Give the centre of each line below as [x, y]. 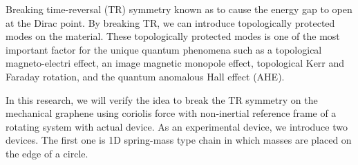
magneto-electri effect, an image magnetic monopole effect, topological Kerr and [175, 63]
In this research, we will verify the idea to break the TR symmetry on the [162, 99]
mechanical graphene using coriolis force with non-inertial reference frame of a [171, 113]
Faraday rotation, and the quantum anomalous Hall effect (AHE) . [145, 76]
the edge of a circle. [47, 153]
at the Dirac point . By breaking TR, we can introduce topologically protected [170, 22]
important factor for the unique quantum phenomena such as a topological [164, 49]
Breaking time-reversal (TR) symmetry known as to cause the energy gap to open [179, 9]
